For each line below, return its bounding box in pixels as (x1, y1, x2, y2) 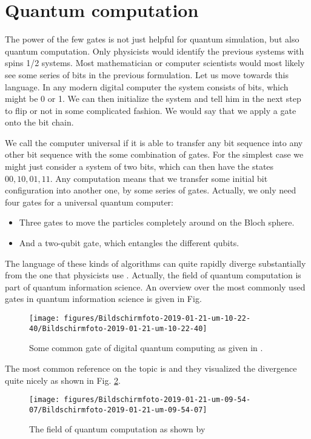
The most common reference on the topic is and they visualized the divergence (5, 361, 297, 374)
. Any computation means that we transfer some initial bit (50, 172, 268, 184)
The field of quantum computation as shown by (29, 423, 206, 435)
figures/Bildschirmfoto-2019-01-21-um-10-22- (64, 314, 251, 323)
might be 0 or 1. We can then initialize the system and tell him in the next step (5, 92, 301, 105)
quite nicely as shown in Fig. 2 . (5, 374, 121, 386)
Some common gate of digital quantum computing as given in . (29, 341, 263, 354)
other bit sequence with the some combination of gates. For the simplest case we (5, 148, 304, 161)
